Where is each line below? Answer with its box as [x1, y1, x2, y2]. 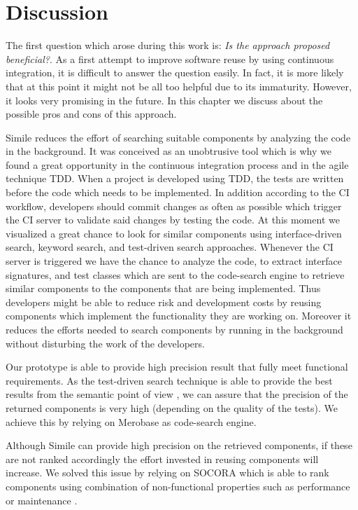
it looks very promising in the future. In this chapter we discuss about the [6, 92, 323, 107]
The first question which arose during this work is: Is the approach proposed [6, 38, 330, 53]
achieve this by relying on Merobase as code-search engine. [6, 414, 257, 429]
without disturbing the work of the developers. [6, 336, 205, 350]
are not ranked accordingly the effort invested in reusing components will [6, 451, 319, 466]
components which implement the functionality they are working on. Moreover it [6, 308, 352, 323]
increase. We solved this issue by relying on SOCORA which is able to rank [6, 465, 329, 480]
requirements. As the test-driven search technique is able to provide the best [6, 373, 333, 387]
